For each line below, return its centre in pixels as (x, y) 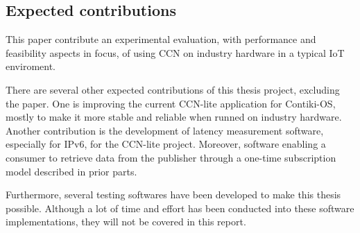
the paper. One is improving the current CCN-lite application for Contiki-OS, (171, 103)
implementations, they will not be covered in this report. (126, 222)
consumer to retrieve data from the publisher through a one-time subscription (171, 157)
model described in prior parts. (71, 171)
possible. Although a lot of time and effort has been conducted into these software (180, 208)
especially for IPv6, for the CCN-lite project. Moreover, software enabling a (166, 144)
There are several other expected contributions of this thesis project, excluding (173, 89)
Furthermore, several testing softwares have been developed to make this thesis (173, 195)
